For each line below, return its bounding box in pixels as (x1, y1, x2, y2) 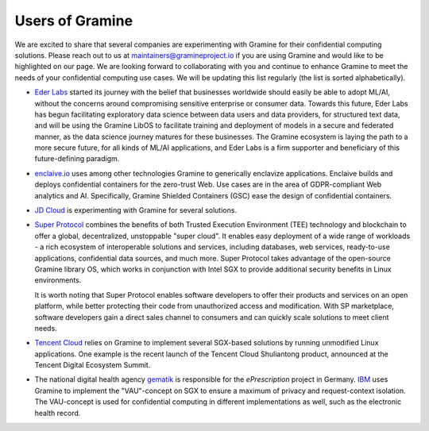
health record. (34, 408, 81, 418)
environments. (34, 275, 82, 285)
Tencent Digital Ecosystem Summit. (34, 360, 151, 370)
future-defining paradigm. (34, 154, 120, 164)
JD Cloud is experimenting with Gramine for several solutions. (34, 206, 238, 215)
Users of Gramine (14, 12, 133, 29)
